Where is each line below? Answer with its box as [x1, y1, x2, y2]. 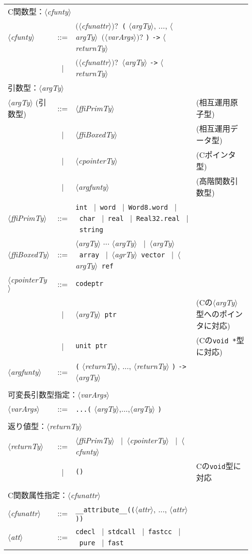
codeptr [75, 280, 104, 287]
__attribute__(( [75, 506, 135, 514]
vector [141, 251, 165, 259]
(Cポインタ [196, 149, 236, 160]
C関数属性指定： [8, 489, 68, 501]
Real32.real [136, 215, 180, 222]
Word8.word [128, 203, 168, 211]
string [79, 226, 103, 234]
